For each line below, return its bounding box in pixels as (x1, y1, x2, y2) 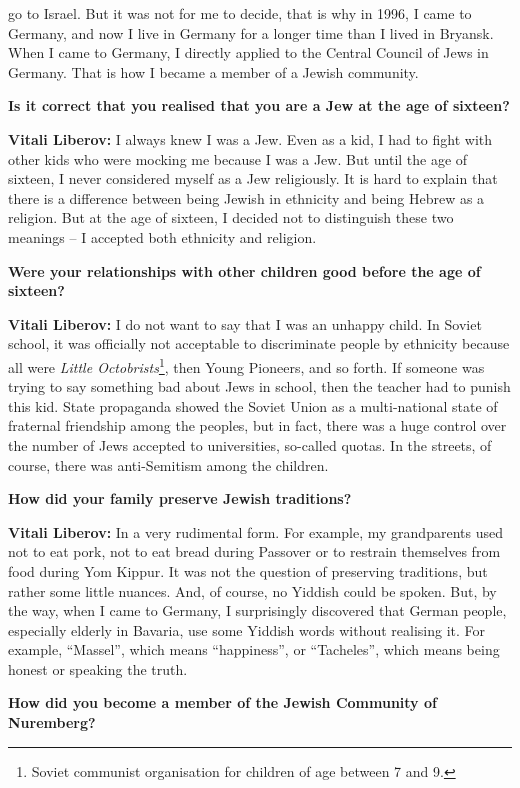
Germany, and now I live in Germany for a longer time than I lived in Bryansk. (8, 22, 494, 43)
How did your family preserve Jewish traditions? (8, 488, 352, 509)
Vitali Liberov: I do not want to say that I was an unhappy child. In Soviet (8, 313, 482, 334)
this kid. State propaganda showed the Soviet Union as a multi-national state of (8, 395, 498, 416)
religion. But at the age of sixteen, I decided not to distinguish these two (8, 207, 454, 228)
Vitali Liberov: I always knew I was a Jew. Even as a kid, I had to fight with (8, 128, 493, 149)
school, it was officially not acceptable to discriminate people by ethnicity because (8, 333, 510, 354)
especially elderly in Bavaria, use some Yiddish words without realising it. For (8, 619, 486, 640)
